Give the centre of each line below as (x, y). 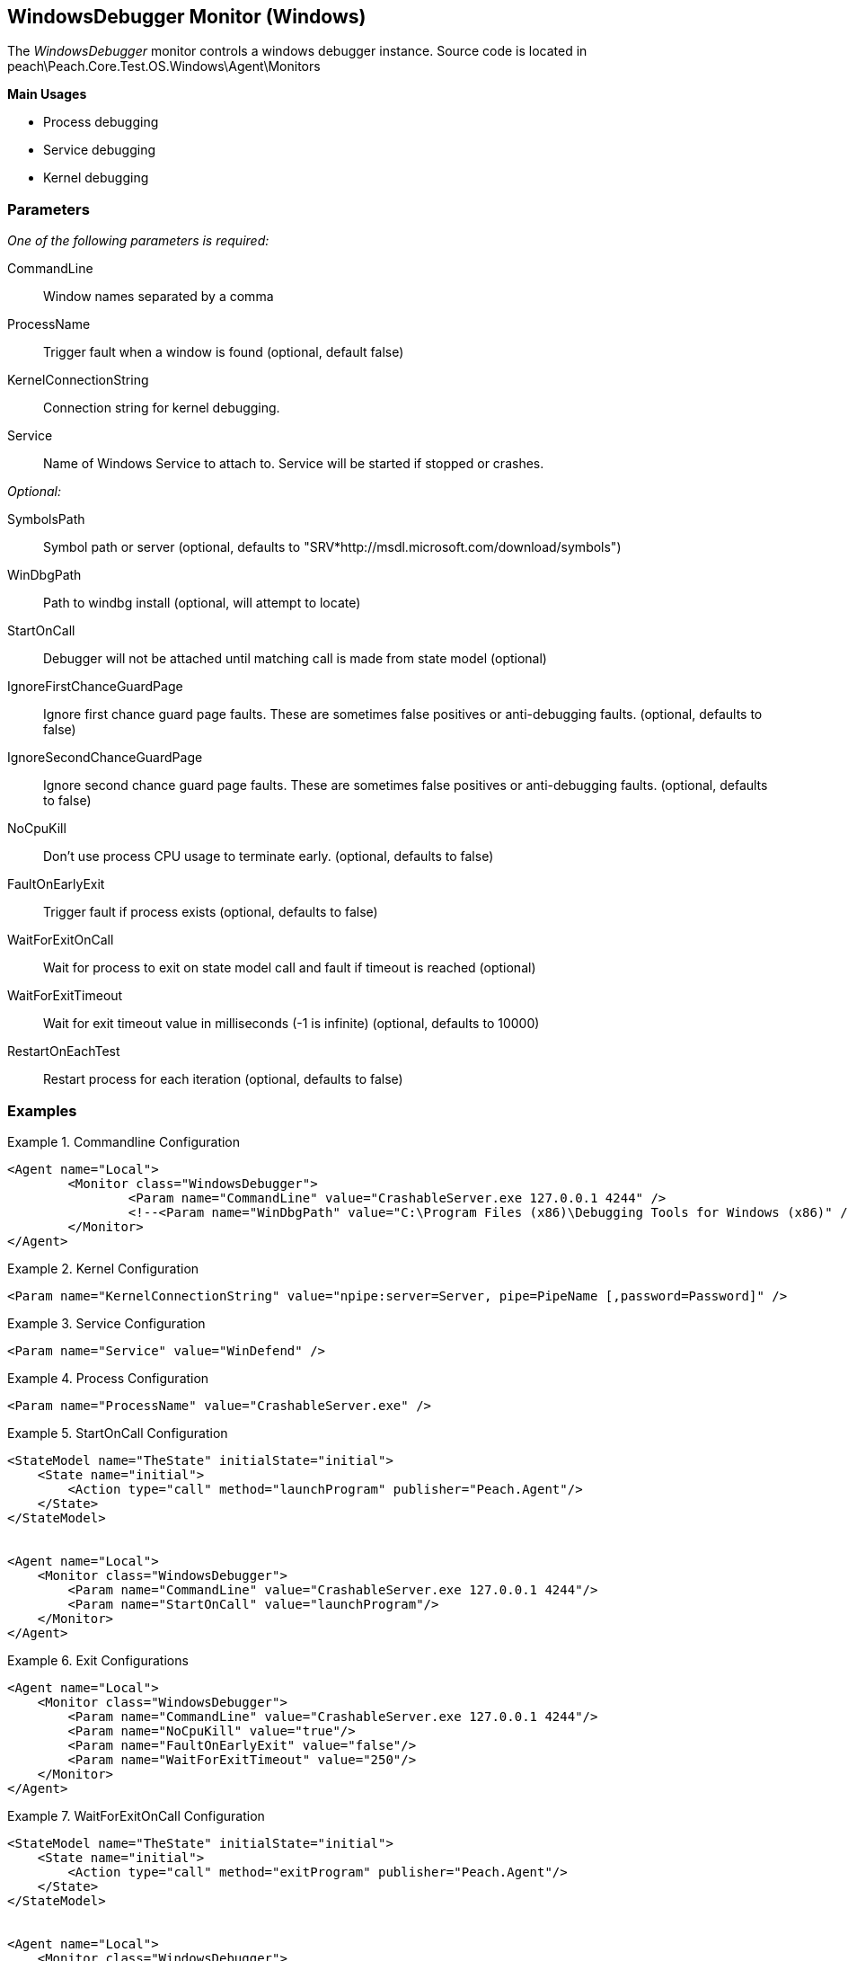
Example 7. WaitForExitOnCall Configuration (136, 1815)
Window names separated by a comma (159, 297)
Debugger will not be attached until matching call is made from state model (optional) (295, 659)
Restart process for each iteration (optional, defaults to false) (223, 1079)
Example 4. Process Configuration (108, 1378)
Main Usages (47, 94)
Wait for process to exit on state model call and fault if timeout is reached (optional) (290, 968)
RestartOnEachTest (64, 1051)
